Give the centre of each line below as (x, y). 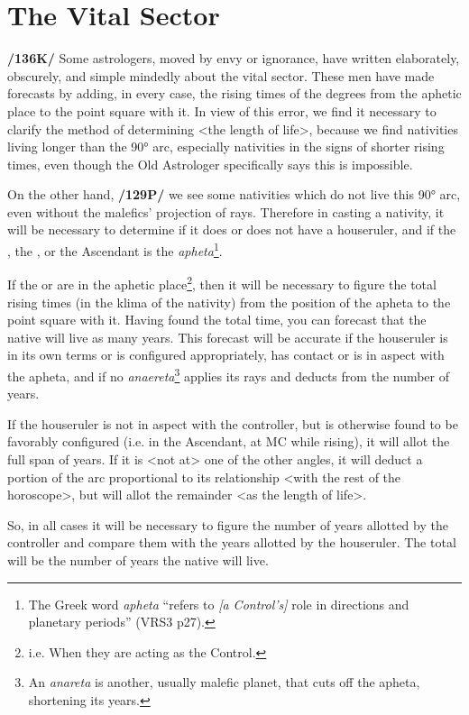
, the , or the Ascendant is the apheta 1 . (115, 249)
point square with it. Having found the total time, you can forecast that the (217, 320)
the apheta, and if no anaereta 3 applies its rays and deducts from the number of (229, 374)
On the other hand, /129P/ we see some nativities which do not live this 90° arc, (234, 194)
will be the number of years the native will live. (138, 559)
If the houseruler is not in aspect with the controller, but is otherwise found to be (233, 423)
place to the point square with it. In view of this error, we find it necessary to (222, 110)
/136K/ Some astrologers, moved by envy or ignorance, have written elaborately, (234, 58)
